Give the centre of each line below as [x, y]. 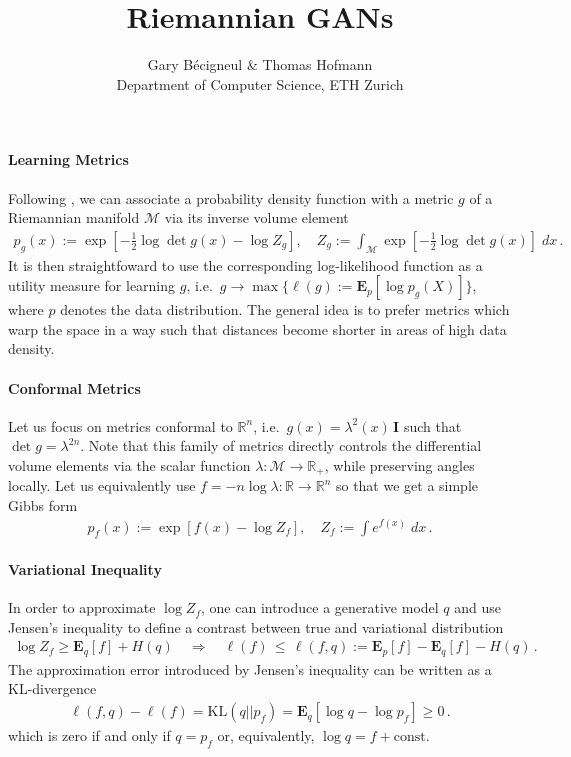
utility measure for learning [92, 285]
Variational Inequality [85, 568]
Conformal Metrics [74, 387]
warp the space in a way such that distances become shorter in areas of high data [257, 328]
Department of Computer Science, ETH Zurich [260, 83]
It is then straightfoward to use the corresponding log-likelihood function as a [245, 264]
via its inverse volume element [256, 217]
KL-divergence [52, 688]
